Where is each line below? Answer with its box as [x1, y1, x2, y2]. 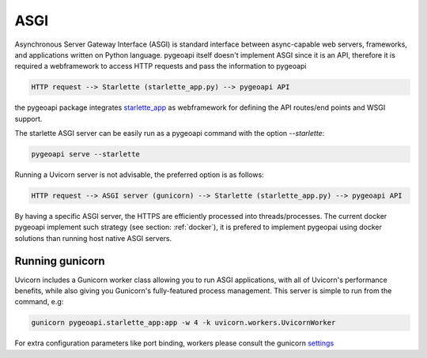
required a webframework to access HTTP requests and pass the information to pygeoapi [14, 62, 308, 71]
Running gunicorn [14, 254, 106, 268]
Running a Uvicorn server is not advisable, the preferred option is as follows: [14, 170, 264, 179]
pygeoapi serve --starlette [31, 150, 140, 159]
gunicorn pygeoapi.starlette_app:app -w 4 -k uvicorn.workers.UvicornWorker [31, 318, 336, 327]
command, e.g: [14, 297, 64, 307]
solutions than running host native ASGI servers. [14, 233, 172, 243]
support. [14, 114, 43, 123]
